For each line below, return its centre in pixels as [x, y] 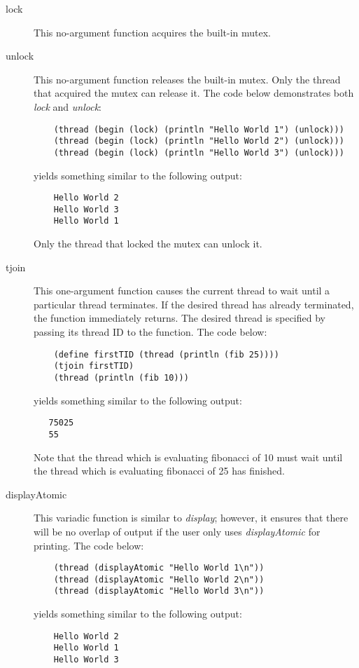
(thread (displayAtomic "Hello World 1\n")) [159, 568]
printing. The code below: [89, 545]
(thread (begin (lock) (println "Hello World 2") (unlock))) [199, 141]
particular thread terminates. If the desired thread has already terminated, [194, 304]
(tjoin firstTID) [94, 366]
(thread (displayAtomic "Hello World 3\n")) [159, 591]
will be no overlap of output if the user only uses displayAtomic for [177, 531]
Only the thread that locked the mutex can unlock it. [148, 244]
